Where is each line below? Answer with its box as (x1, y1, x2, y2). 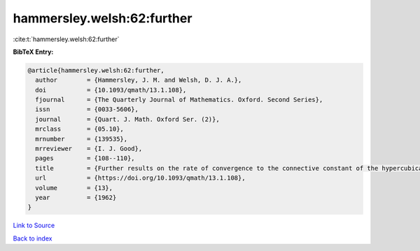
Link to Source (13, 221, 55, 230)
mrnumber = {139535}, (35, 135, 128, 143)
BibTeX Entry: (13, 48, 54, 56)
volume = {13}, (35, 184, 113, 192)
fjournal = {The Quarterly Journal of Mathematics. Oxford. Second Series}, (35, 96, 323, 104)
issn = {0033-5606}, (35, 106, 139, 113)
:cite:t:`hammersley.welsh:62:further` (13, 35, 120, 43)
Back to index (13, 234, 52, 243)
